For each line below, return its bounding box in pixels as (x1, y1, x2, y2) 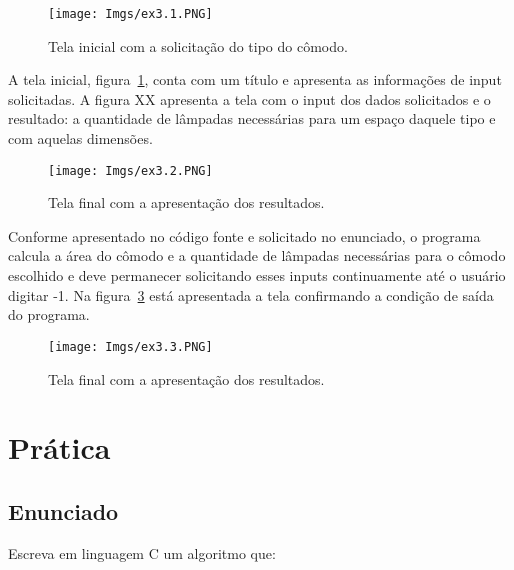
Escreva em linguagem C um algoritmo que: (8, 542, 276, 563)
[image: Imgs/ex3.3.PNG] (48, 339, 213, 354)
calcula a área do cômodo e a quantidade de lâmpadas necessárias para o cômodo (8, 245, 506, 266)
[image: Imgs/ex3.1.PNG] (48, 7, 213, 21)
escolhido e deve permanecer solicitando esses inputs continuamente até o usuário (8, 265, 506, 286)
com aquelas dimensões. (8, 128, 153, 149)
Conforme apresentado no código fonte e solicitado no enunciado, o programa (8, 225, 481, 246)
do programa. (8, 304, 90, 325)
